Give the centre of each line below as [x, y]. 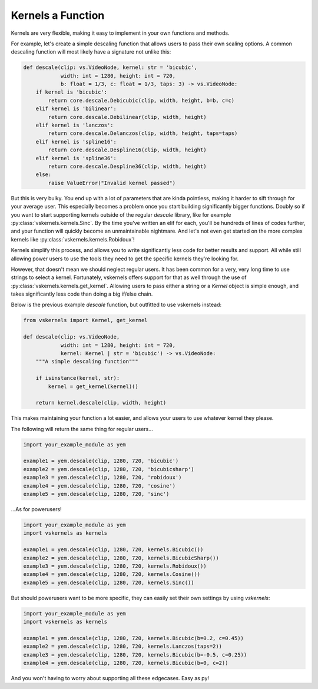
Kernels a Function [58, 15]
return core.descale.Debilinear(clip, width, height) [127, 117]
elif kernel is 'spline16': [76, 142]
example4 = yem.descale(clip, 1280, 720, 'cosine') [100, 486]
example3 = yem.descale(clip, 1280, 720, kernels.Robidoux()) [115, 566]
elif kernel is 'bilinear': [76, 109]
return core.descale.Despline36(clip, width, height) [127, 166]
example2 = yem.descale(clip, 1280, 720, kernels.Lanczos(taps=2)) [123, 647]
